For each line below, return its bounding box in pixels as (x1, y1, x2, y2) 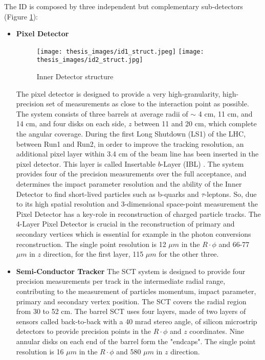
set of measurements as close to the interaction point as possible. (46, 98, 249, 109)
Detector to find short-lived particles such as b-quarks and (16, 188, 199, 199)
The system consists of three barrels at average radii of (16, 108, 188, 119)
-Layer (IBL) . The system (161, 158, 244, 169)
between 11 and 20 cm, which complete (134, 118, 257, 129)
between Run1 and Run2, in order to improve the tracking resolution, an (16, 138, 244, 149)
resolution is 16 (16, 346, 64, 356)
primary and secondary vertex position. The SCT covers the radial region (16, 296, 247, 306)
